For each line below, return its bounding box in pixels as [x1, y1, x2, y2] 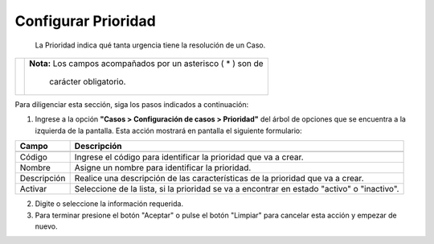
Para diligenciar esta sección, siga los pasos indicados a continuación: [14, 99, 249, 109]
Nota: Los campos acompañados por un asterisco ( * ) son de [29, 57, 264, 68]
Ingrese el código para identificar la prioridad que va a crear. [74, 151, 305, 163]
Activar [19, 184, 47, 195]
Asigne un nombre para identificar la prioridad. [74, 162, 252, 173]
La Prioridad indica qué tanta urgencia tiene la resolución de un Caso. [35, 40, 266, 50]
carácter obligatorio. [49, 76, 126, 87]
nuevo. [35, 221, 58, 231]
